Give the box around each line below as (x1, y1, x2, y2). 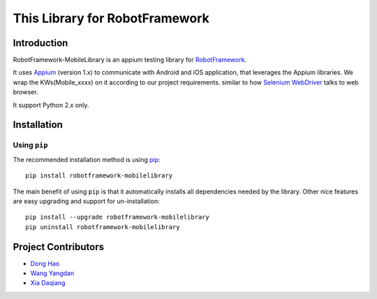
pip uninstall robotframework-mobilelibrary (25, 223, 181, 231)
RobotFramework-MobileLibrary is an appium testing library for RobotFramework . (13, 56, 247, 64)
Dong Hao (30, 259, 59, 268)
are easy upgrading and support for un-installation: (13, 196, 160, 205)
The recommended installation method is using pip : (13, 155, 161, 163)
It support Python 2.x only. (13, 101, 89, 109)
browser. (13, 88, 38, 96)
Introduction (13, 37, 68, 49)
